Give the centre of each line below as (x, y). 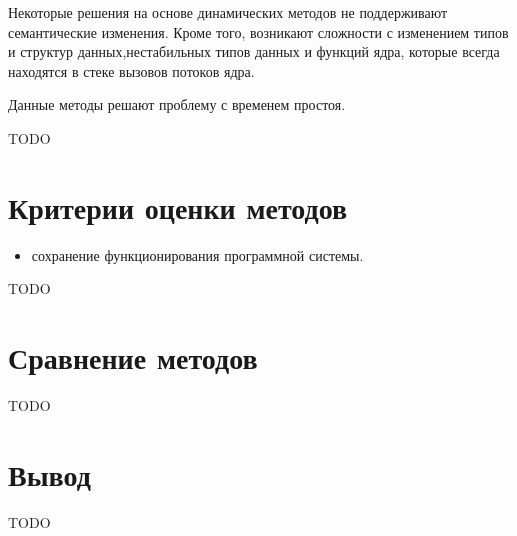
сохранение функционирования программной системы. (197, 254)
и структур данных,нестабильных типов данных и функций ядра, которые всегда (254, 51)
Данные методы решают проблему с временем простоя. (177, 104)
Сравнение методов (133, 357)
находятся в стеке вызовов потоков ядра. (131, 70)
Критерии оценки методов (178, 206)
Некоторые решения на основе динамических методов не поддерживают (228, 12)
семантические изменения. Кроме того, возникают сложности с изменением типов (258, 31)
